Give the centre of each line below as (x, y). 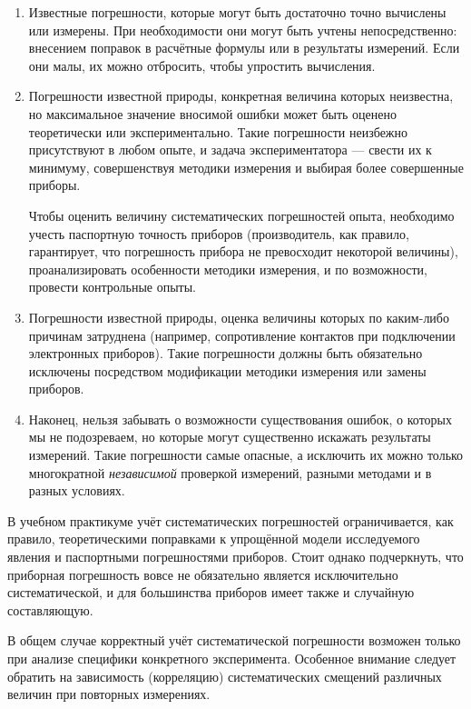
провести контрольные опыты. (113, 287)
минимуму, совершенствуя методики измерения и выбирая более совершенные (246, 167)
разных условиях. (77, 490)
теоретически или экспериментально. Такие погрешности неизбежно (218, 131)
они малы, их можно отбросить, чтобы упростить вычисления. (202, 65)
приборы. (54, 185)
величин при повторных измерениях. (109, 694)
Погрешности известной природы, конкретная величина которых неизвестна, (241, 96)
